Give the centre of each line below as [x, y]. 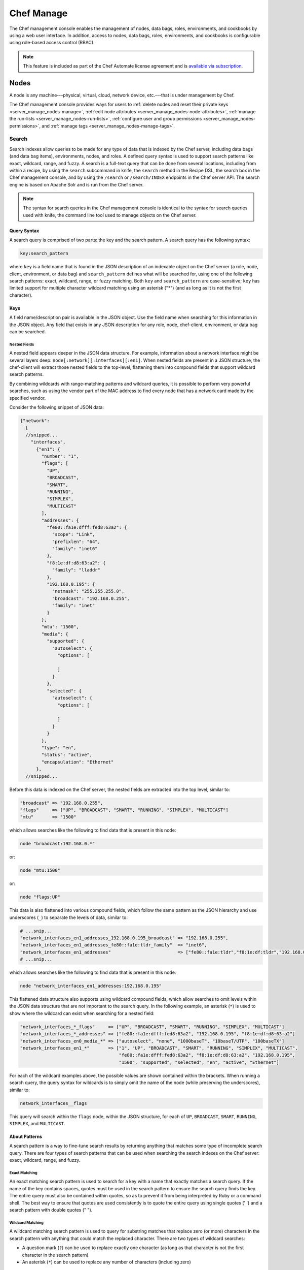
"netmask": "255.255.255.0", [88, 591]
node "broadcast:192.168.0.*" [58, 844]
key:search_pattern [44, 253]
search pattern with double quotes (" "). [51, 1210]
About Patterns [26, 1136]
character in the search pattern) [55, 1255]
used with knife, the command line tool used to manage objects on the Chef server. [110, 215]
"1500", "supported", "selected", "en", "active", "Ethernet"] [199, 1062]
